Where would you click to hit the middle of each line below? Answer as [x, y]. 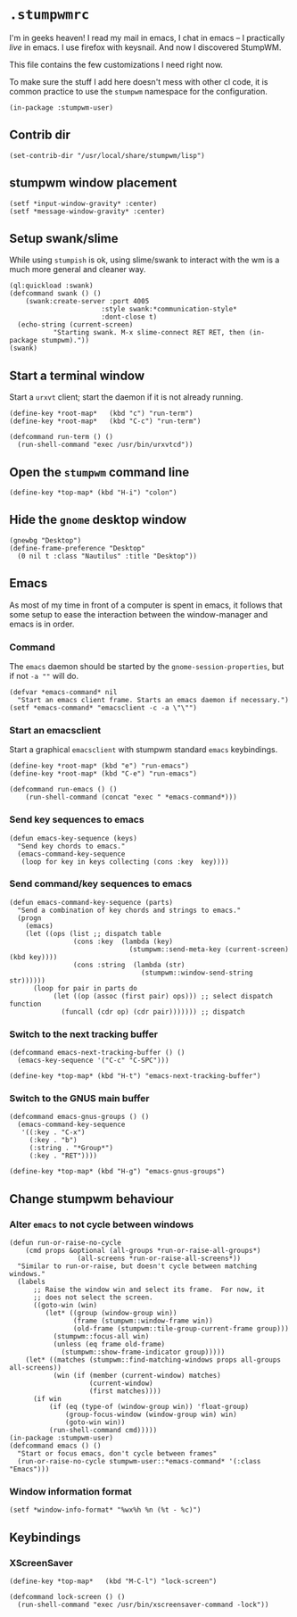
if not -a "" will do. [44, 676]
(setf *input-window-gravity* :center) [83, 203]
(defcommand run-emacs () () [63, 790]
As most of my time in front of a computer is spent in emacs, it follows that [146, 605]
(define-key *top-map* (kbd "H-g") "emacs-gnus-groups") [117, 1172]
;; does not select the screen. [93, 1298]
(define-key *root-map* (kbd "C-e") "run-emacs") [103, 774]
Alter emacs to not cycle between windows [102, 1224]
